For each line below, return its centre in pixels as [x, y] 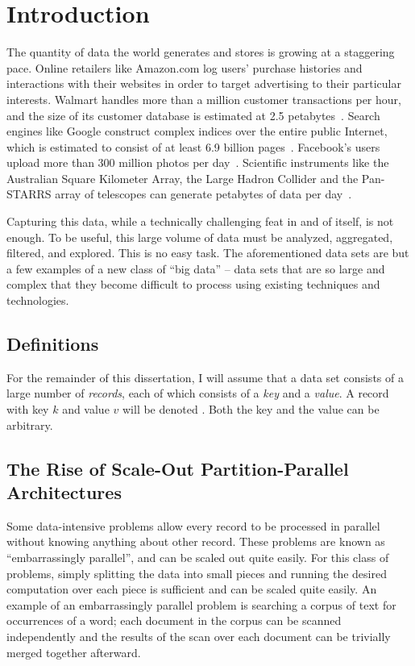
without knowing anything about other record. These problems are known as [196, 541]
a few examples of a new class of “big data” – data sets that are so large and [196, 268]
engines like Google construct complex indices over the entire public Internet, [197, 131]
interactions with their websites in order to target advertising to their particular [204, 83]
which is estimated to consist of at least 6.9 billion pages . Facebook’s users [193, 146]
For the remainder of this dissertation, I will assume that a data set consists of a [205, 377]
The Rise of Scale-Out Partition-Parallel [178, 468]
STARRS [29, 194]
